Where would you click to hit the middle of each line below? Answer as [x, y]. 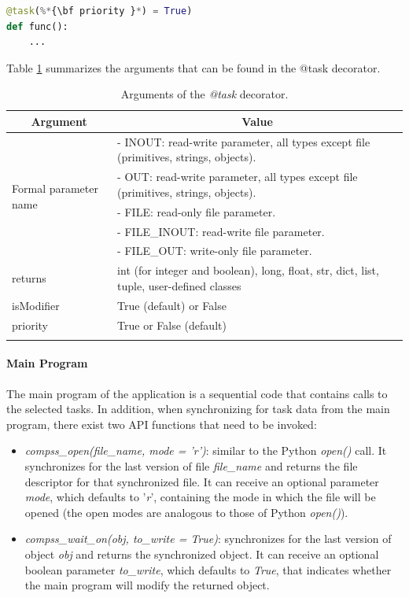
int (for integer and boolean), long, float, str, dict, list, [248, 270]
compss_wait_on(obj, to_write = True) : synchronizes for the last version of [208, 539]
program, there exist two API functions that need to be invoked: [162, 424]
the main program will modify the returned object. [147, 585]
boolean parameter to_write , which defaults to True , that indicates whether [208, 569]
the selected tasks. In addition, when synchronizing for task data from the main [198, 409]
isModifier [36, 305]
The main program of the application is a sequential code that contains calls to [197, 393]
